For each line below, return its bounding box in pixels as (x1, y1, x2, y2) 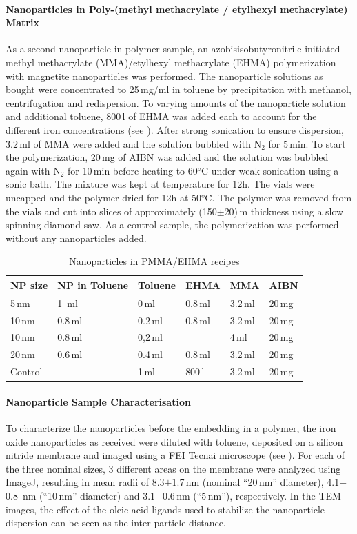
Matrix (6, 15, 39, 30)
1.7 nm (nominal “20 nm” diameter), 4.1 (172, 475, 340, 489)
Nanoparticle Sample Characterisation (6, 394, 191, 408)
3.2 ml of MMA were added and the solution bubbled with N (6, 136, 262, 150)
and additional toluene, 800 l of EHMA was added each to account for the (6, 109, 317, 123)
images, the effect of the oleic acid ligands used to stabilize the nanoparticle (6, 502, 325, 516)
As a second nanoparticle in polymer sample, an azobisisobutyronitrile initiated (6, 41, 340, 56)
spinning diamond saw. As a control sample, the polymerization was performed (6, 217, 339, 232)
